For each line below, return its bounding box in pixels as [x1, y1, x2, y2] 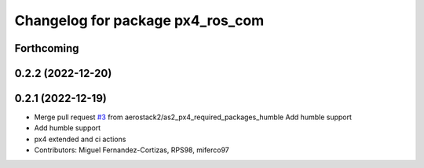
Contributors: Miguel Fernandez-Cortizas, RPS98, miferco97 [34, 145, 229, 155]
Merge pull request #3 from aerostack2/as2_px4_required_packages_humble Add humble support [34, 112, 353, 122]
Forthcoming [14, 42, 79, 55]
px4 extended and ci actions [34, 134, 126, 144]
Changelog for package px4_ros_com [14, 12, 265, 29]
